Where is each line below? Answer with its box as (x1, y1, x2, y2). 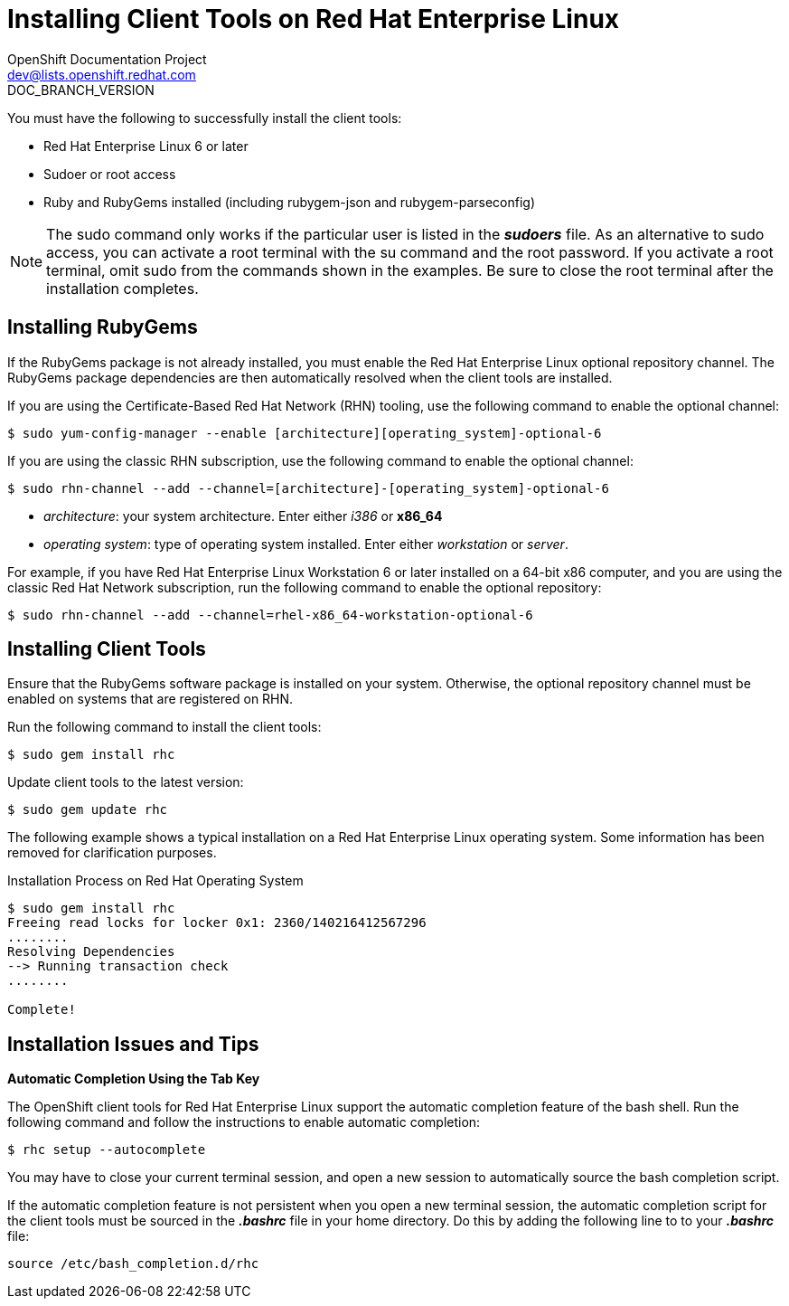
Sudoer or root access (43, 166, 176, 182)
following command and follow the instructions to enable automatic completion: (7, 1114, 481, 1131)
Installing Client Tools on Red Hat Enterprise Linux (7, 4, 620, 34)
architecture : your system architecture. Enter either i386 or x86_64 (43, 507, 443, 524)
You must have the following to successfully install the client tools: (7, 109, 402, 126)
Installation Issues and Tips (7, 1032, 259, 1055)
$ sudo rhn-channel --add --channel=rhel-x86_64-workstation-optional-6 (7, 607, 533, 622)
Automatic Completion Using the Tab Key (7, 1071, 260, 1087)
